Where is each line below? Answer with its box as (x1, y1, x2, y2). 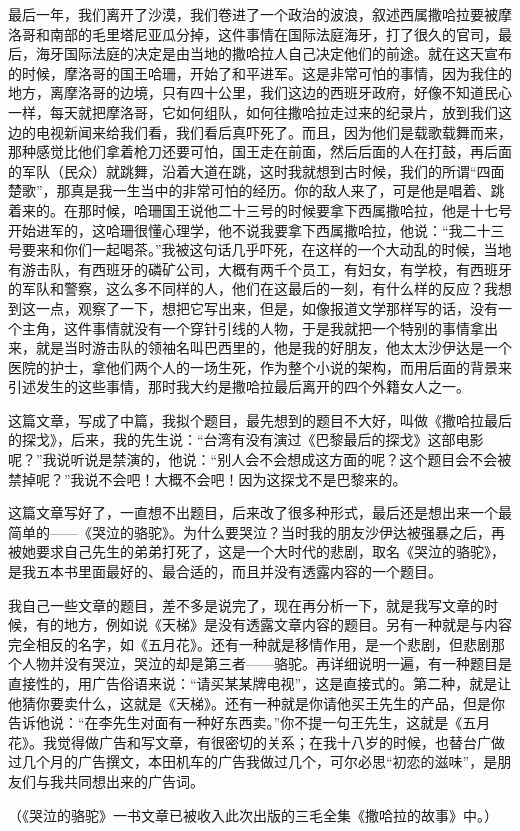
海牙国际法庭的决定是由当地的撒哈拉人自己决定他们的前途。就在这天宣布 (35, 43, 512, 64)
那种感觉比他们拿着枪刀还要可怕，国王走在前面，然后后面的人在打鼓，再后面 (8, 141, 512, 162)
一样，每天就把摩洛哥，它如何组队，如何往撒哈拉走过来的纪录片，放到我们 (8, 101, 498, 122)
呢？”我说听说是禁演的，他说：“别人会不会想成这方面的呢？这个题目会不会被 (8, 449, 512, 470)
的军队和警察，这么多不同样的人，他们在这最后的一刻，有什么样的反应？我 (8, 278, 498, 299)
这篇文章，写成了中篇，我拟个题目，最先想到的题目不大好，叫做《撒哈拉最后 (8, 409, 512, 430)
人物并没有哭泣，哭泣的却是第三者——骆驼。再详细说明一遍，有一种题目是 (21, 653, 512, 674)
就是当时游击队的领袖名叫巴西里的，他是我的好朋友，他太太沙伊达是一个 (35, 337, 512, 358)
